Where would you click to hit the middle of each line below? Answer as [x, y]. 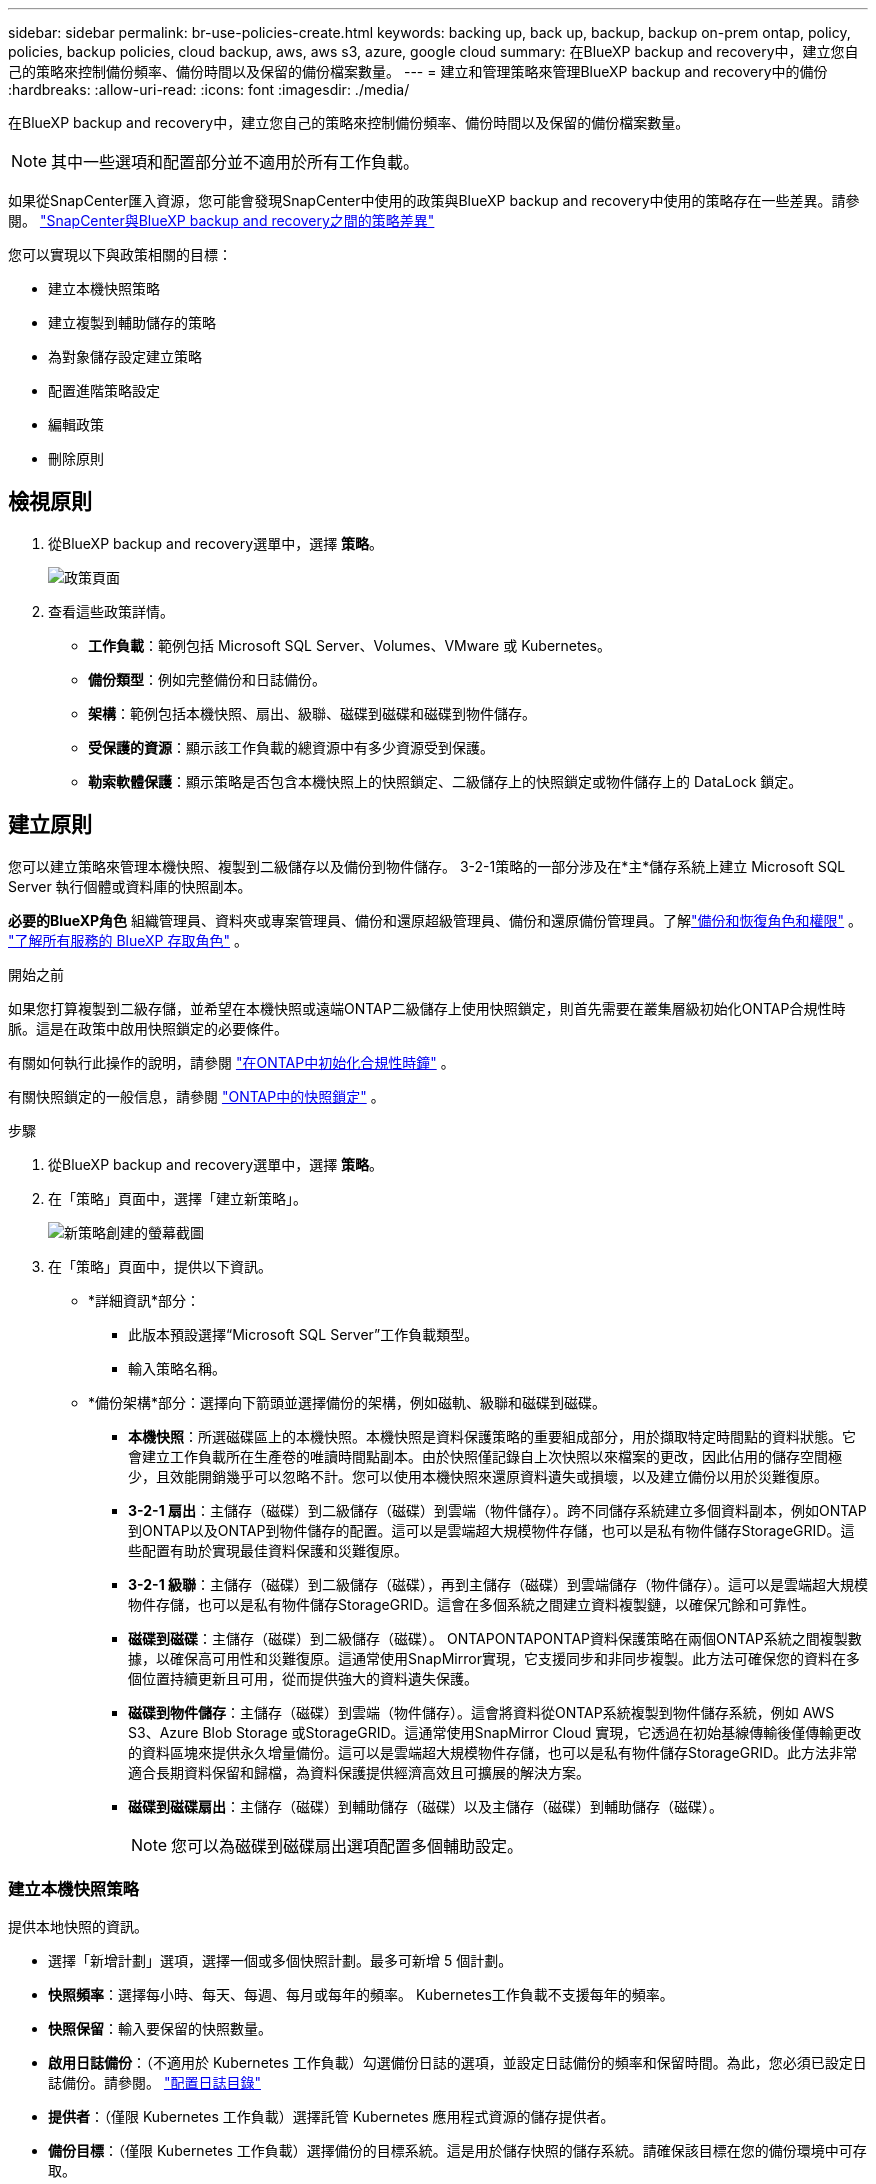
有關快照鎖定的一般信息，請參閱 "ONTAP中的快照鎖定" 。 [196, 1096]
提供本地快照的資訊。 [78, 1927]
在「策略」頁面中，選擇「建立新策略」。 [177, 1198]
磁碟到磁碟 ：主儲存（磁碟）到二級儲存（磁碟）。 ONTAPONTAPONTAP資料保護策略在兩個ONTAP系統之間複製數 [495, 1638]
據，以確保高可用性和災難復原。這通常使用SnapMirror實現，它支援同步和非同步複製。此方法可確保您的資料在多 [494, 1658]
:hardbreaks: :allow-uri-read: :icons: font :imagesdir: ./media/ [209, 89]
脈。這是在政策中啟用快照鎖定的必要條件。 [148, 1028]
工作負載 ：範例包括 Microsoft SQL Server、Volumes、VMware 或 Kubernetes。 [350, 645]
